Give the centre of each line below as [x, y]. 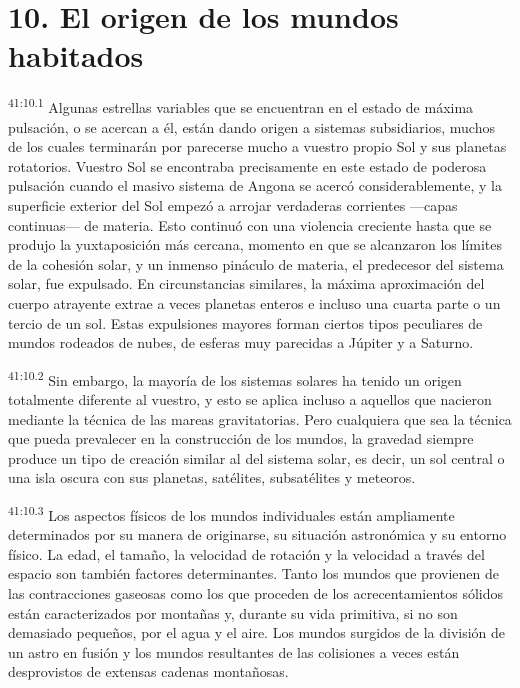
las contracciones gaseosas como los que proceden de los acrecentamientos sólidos [256, 592]
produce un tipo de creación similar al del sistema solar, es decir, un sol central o [256, 457]
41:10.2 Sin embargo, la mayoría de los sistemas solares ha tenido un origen [235, 378]
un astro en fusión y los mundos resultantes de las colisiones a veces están [234, 651]
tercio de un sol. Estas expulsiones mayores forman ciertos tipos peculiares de [245, 322]
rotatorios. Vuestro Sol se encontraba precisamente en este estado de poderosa [247, 165]
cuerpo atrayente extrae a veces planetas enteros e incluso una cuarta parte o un [254, 302]
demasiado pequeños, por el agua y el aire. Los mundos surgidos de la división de [257, 632]
